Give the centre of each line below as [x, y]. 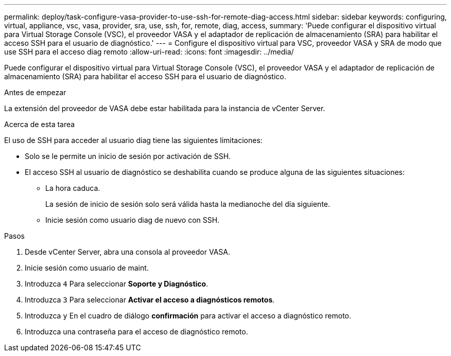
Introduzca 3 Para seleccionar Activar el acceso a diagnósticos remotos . [150, 300]
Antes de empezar [35, 92]
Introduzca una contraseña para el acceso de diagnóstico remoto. [136, 332]
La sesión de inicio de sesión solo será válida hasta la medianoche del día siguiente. [188, 204]
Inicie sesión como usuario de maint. [87, 268]
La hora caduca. [73, 188]
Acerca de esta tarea [40, 124]
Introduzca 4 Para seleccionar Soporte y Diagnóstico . [117, 284]
